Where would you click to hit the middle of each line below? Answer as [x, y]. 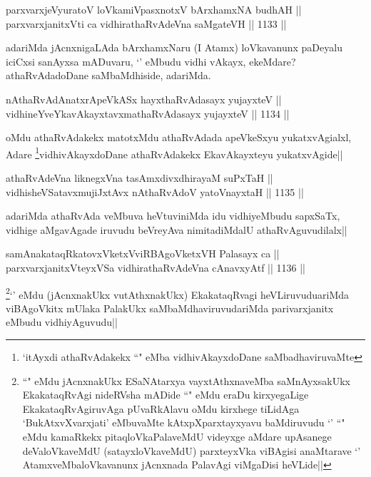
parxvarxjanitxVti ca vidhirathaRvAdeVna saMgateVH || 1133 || [146, 23]
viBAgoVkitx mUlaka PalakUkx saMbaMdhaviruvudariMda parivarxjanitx [170, 308]
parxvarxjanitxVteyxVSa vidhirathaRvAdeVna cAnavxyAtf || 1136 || [156, 267]
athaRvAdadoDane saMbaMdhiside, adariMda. [108, 75]
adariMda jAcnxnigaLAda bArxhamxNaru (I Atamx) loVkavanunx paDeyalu [174, 47]
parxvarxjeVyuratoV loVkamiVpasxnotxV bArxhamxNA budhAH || [154, 9]
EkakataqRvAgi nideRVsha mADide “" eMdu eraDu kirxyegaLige [166, 395]
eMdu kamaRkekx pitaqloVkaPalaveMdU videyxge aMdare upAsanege [177, 436]
